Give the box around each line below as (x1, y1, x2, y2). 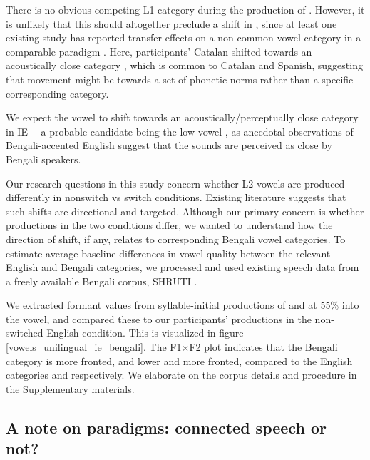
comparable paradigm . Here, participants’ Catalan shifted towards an (6, 44, 312, 58)
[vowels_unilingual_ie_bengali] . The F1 (6, 339, 182, 354)
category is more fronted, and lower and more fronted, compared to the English (6, 353, 353, 368)
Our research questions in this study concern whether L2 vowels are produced (6, 175, 345, 190)
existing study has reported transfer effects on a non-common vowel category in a (6, 30, 361, 45)
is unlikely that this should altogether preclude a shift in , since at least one (6, 16, 337, 31)
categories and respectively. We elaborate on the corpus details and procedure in (6, 367, 357, 382)
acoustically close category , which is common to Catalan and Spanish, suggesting (6, 58, 363, 73)
